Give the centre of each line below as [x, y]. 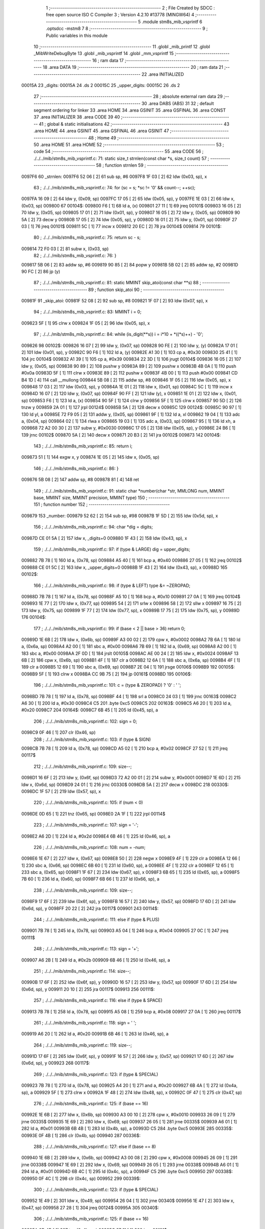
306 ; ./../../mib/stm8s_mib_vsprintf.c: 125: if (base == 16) [91, 1219]
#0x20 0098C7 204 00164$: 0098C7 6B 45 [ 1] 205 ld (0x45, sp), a [90, 710]
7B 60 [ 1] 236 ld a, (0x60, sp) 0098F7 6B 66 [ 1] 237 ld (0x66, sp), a [90, 879]
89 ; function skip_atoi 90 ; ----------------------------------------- [156, 290]
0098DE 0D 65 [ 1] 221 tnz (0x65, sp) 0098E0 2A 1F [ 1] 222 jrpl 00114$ [93, 814]
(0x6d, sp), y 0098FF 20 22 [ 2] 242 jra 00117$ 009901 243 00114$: [90, 908]
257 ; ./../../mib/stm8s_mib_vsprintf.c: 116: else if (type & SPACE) [98, 1000]
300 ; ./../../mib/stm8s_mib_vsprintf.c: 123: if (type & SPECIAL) [96, 1189]
